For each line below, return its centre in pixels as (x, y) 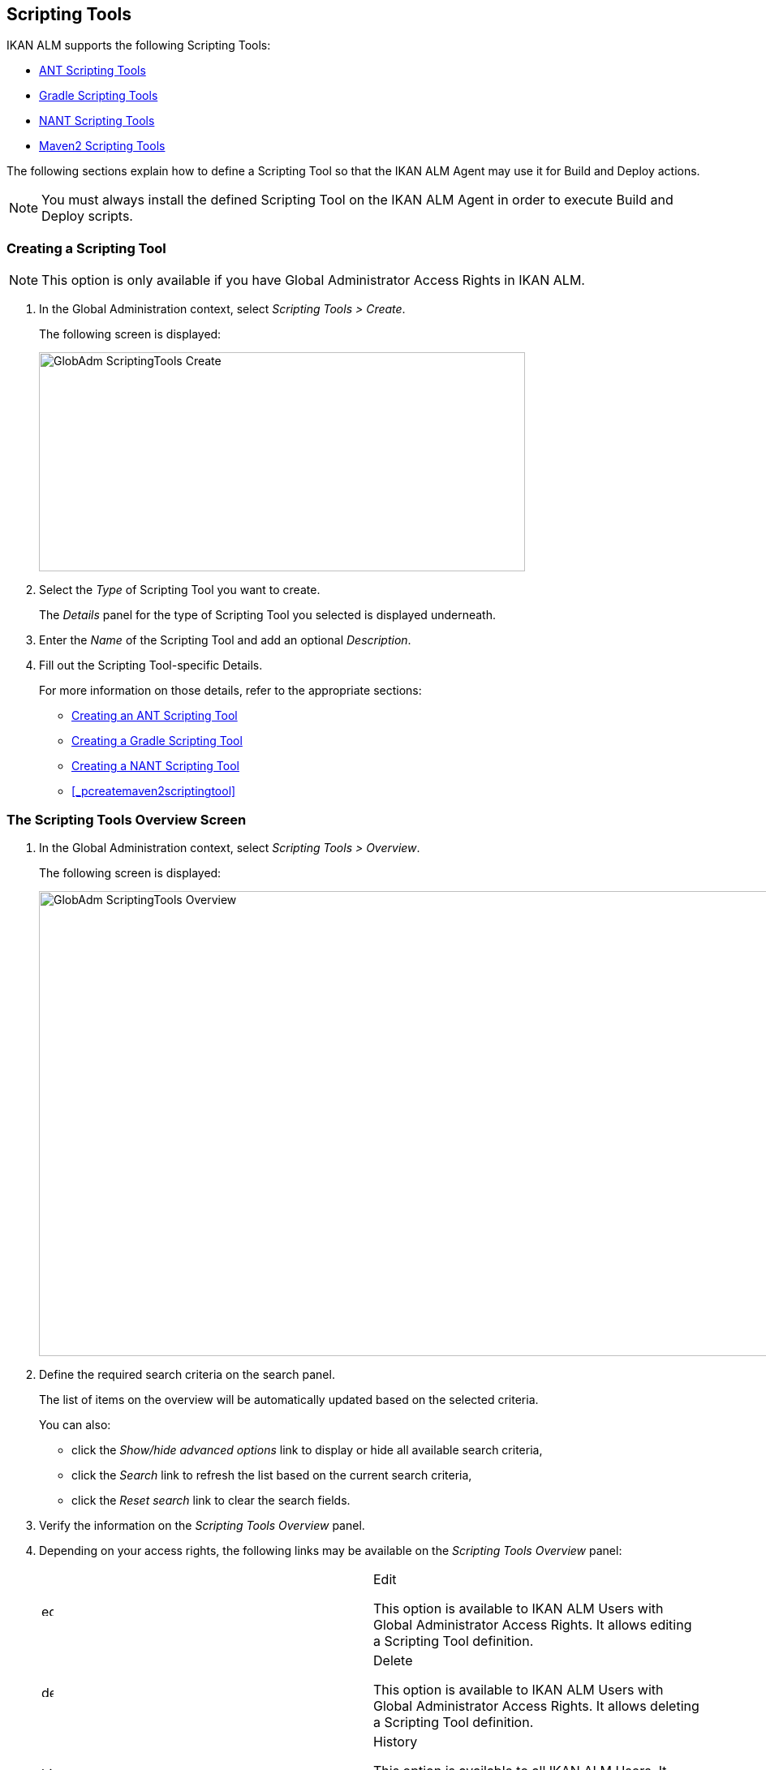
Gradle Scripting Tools (99, 96)
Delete (393, 1660)
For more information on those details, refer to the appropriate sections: (230, 691)
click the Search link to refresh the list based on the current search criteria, (272, 1475)
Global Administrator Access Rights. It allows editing (533, 1624)
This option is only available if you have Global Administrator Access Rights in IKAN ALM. (313, 280)
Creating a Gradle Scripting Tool (157, 741)
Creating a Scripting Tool (86, 248)
